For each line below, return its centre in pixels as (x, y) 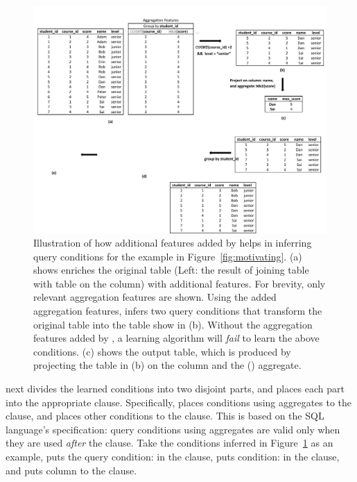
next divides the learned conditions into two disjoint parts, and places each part (175, 389)
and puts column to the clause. (71, 470)
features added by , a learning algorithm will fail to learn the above (176, 338)
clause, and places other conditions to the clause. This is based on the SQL (165, 416)
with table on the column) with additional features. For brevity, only (180, 283)
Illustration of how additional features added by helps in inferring (173, 243)
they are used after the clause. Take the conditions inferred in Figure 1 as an (169, 443)
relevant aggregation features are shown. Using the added (155, 297)
